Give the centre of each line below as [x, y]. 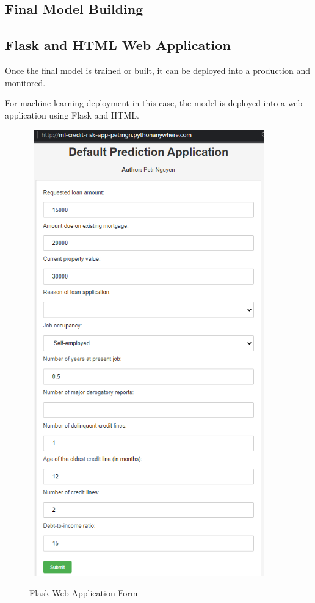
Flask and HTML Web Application [118, 45]
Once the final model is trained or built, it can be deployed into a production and [157, 70]
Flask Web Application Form [84, 592]
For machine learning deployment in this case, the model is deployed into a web [154, 103]
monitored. [25, 82]
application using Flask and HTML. [72, 115]
